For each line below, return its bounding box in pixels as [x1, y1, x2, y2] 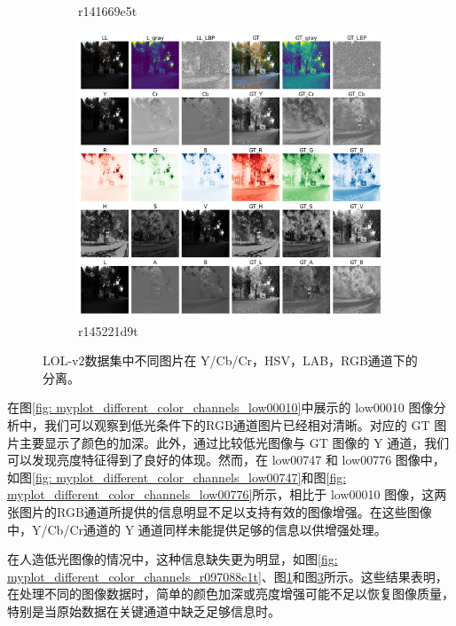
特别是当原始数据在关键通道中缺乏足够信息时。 [7, 602, 280, 620]
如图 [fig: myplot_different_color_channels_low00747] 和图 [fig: [7, 467, 347, 486]
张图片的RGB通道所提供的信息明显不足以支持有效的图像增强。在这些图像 [7, 503, 432, 521]
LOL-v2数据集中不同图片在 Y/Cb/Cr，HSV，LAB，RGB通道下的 [43, 351, 418, 370]
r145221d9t [78, 321, 138, 340]
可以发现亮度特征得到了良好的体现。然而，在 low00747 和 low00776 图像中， [7, 450, 445, 469]
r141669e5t [78, 2, 138, 20]
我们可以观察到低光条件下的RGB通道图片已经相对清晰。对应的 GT [43, 416, 430, 434]
